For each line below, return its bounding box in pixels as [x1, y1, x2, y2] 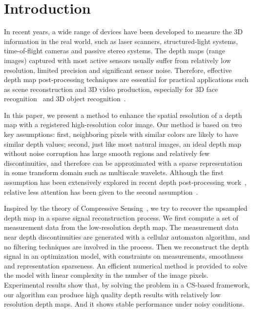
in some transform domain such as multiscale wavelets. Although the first [4, 167, 224, 178]
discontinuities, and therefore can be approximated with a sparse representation [4, 157, 242, 168]
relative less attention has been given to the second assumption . [4, 186, 198, 197]
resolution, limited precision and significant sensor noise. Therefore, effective [4, 65, 232, 75]
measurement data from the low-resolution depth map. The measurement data [4, 222, 239, 232]
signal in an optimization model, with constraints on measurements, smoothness [4, 251, 243, 261]
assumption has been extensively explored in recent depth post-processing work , [4, 177, 247, 187]
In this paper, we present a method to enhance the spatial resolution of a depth [4, 110, 242, 120]
